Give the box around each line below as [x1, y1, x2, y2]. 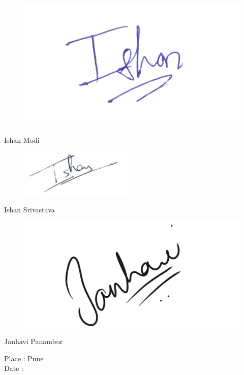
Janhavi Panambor [4, 336, 63, 347]
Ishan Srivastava [4, 204, 55, 214]
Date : [4, 363, 23, 373]
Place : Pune [4, 353, 44, 363]
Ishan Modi [4, 135, 40, 145]
